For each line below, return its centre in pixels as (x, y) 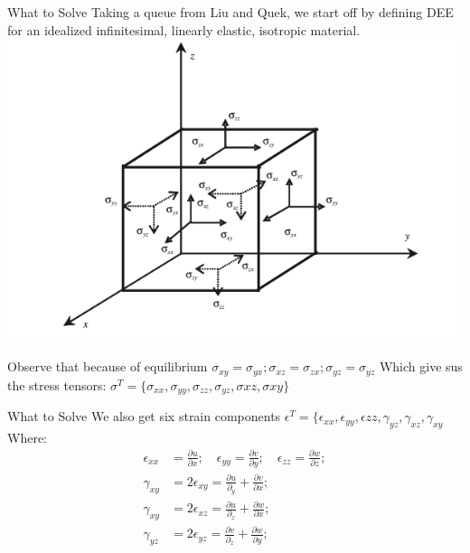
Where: (27, 437)
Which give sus (421, 366)
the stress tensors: (57, 384)
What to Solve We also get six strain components (144, 416)
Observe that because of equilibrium (108, 366)
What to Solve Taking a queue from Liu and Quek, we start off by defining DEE (230, 12)
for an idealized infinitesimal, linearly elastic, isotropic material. (184, 29)
